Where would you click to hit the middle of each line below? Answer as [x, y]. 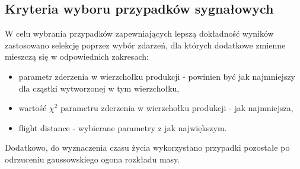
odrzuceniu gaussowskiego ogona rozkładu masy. [92, 159]
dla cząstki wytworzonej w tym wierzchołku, [99, 88]
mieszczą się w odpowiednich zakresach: [77, 56]
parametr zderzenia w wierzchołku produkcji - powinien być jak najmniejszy [157, 76]
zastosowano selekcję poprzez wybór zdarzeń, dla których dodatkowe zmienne [145, 45]
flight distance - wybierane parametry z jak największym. [123, 127]
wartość [33, 108]
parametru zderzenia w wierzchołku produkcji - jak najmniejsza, [177, 108]
